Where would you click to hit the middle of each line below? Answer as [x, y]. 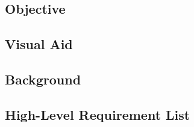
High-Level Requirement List [98, 114]
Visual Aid [39, 44]
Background [43, 79]
